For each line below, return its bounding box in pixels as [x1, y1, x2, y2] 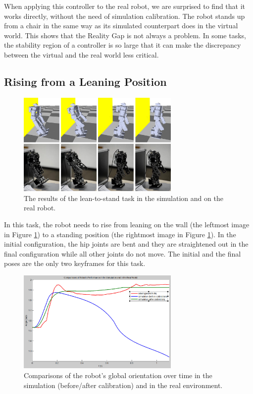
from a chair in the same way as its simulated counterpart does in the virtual [4, 20, 238, 31]
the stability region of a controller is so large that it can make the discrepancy [4, 40, 241, 50]
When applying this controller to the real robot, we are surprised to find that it [4, 1, 246, 11]
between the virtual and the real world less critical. [4, 49, 159, 60]
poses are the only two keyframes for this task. [4, 258, 146, 268]
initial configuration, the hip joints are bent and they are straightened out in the [4, 239, 249, 249]
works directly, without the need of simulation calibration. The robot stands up [4, 10, 245, 21]
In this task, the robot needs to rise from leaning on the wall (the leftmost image [4, 219, 250, 229]
